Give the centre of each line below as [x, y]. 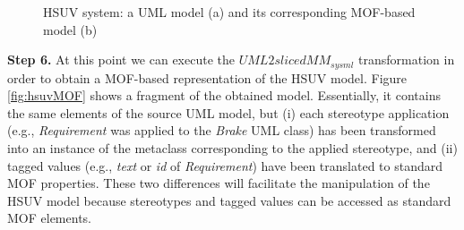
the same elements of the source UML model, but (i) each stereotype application [228, 112]
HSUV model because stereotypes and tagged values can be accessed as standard [229, 200]
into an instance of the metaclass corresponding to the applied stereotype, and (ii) [232, 148]
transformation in [407, 60]
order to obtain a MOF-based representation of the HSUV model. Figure [207, 77]
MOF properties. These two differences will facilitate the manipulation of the [219, 183]
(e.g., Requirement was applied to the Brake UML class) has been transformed [222, 130]
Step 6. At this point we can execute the [121, 60]
